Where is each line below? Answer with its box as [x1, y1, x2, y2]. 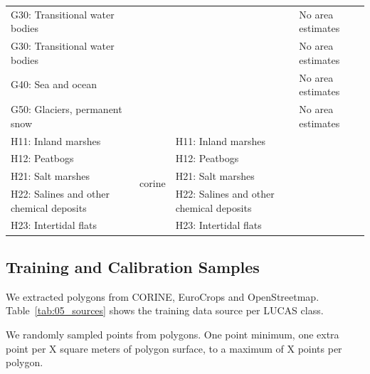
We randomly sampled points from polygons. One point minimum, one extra [6, 326, 339, 341]
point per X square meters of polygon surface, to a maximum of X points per [6, 341, 342, 356]
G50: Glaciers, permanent [11, 102, 122, 117]
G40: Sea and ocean [11, 77, 97, 92]
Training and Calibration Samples [6, 255, 260, 277]
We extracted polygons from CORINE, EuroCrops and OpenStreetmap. [6, 289, 319, 304]
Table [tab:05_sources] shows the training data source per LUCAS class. [6, 303, 324, 318]
